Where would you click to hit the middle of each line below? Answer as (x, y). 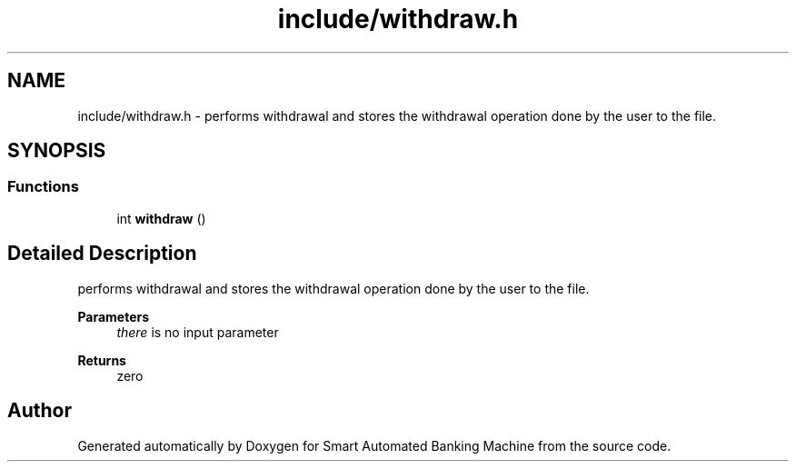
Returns (102, 360)
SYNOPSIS (57, 151)
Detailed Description (102, 254)
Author (40, 411)
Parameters (114, 316)
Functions (43, 187)
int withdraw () (161, 218)
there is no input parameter (198, 332)
